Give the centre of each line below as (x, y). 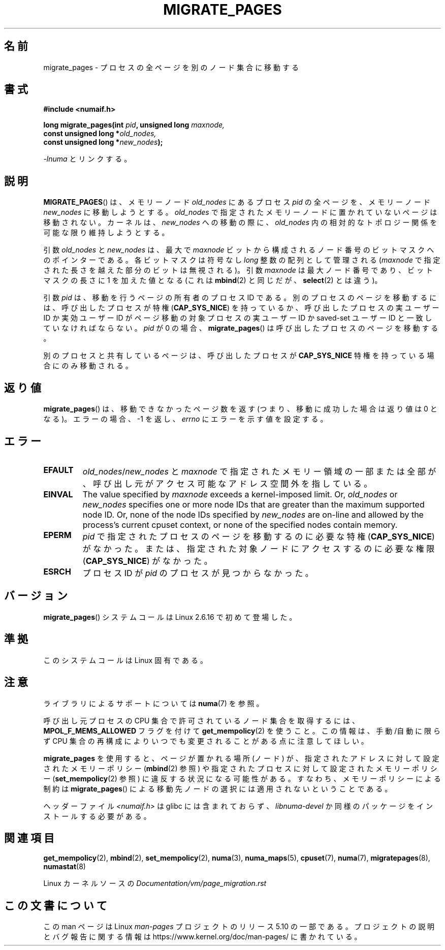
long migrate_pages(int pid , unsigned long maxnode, (134, 125)
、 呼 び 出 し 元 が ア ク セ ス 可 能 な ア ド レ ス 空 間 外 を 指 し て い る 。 (227, 483)
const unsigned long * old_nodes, (100, 134)
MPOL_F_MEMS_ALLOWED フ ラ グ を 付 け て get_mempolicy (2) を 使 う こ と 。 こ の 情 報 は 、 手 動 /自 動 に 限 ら (242, 731)
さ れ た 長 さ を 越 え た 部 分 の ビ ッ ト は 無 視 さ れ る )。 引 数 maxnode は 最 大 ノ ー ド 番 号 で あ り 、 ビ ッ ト (238, 270)
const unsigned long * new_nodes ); (103, 142)
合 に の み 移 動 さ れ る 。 (88, 366)
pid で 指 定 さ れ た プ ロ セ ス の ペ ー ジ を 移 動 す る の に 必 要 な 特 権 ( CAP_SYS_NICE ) (259, 536)
